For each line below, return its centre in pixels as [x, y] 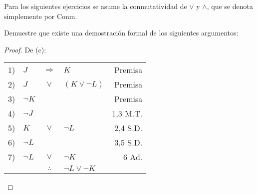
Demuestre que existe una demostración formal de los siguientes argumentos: [121, 33]
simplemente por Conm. [41, 16]
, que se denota [230, 6]
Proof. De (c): [25, 49]
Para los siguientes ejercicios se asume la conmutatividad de [96, 6]
